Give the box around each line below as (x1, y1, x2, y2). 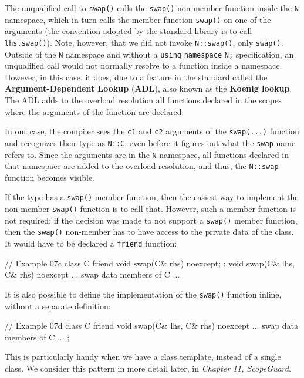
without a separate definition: (5, 299, 111, 312)
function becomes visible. (5, 171, 94, 183)
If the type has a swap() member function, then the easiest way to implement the (5, 191, 299, 203)
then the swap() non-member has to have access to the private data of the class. (5, 225, 294, 238)
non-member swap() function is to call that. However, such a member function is (5, 203, 296, 215)
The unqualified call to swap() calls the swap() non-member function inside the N (5, 2, 299, 14)
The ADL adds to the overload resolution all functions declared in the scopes (5, 94, 282, 106)
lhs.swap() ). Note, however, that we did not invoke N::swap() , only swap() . (5, 36, 283, 48)
